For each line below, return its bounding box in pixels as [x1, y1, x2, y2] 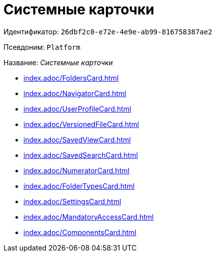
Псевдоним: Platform [3, 42, 80, 51]
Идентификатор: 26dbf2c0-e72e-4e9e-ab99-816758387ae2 [3, 27, 213, 36]
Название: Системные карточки [3, 58, 113, 67]
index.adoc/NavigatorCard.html [23, 89, 126, 98]
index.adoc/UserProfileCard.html [23, 104, 131, 113]
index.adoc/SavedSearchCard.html [23, 150, 138, 159]
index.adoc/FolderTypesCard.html [23, 181, 135, 190]
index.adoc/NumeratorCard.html [23, 166, 130, 175]
